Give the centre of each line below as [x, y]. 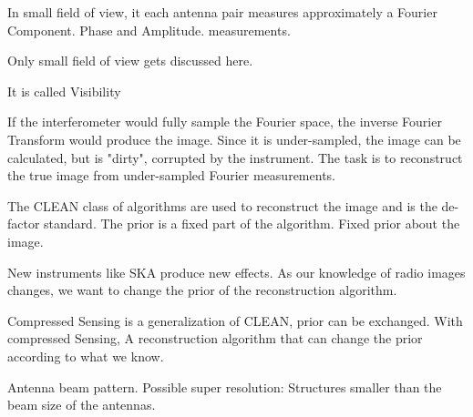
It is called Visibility [64, 91]
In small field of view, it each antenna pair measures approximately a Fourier [222, 12]
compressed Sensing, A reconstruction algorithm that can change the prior [215, 338]
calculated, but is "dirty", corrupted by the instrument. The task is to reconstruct [235, 157]
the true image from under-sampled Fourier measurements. [171, 175]
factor [24, 224]
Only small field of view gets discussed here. [130, 61]
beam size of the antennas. [82, 405]
